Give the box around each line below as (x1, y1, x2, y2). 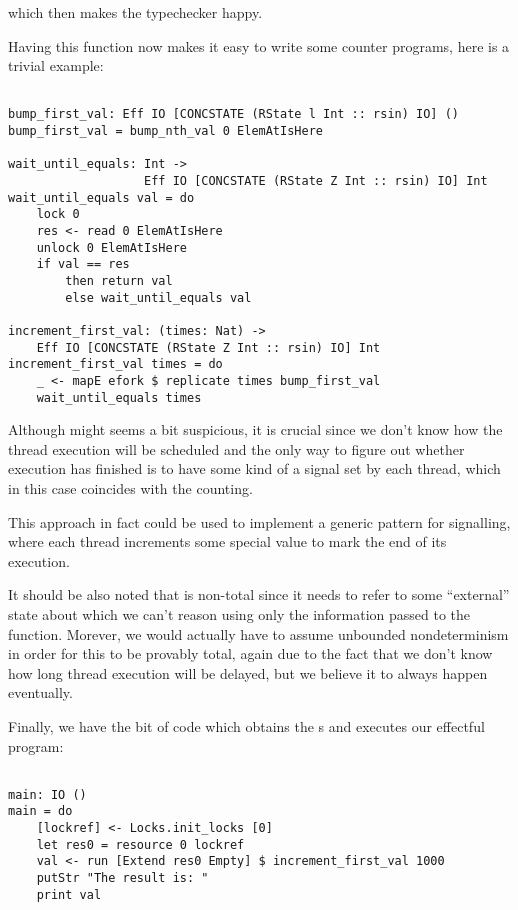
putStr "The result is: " (36, 871, 209, 886)
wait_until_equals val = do (8, 190, 195, 205)
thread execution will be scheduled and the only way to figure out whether (8, 438, 465, 459)
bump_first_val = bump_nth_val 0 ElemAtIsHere (8, 124, 323, 139)
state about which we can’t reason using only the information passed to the (8, 604, 471, 624)
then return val (65, 274, 173, 288)
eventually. (8, 682, 73, 703)
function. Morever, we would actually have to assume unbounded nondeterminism (8, 623, 509, 644)
